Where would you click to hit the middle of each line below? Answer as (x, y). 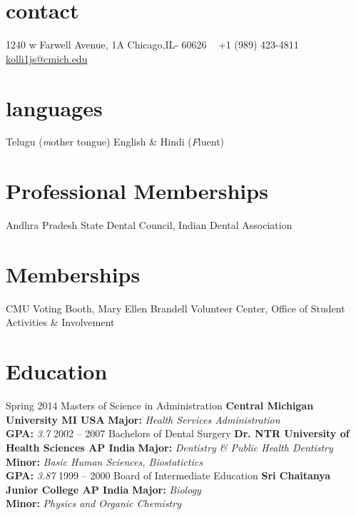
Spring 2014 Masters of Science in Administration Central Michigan (160, 406)
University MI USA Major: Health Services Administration (143, 419)
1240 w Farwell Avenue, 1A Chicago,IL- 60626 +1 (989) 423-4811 (152, 45)
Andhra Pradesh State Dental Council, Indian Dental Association (149, 225)
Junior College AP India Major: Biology (103, 489)
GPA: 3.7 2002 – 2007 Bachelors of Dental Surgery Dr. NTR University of (178, 433)
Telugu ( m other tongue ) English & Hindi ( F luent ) (115, 142)
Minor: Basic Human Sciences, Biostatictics (104, 461)
